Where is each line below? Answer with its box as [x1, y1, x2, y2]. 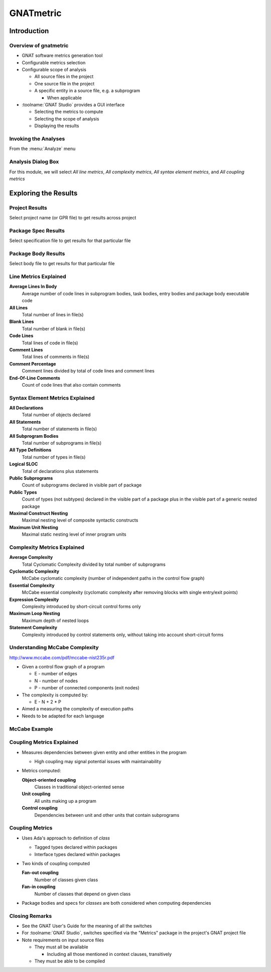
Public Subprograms [9, 475, 53, 481]
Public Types [9, 489, 37, 495]
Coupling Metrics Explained [9, 739, 79, 746]
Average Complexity [9, 554, 53, 560]
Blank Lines [9, 319, 34, 325]
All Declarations [9, 405, 44, 411]
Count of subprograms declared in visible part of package [22, 482, 142, 488]
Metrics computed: [22, 768, 61, 774]
